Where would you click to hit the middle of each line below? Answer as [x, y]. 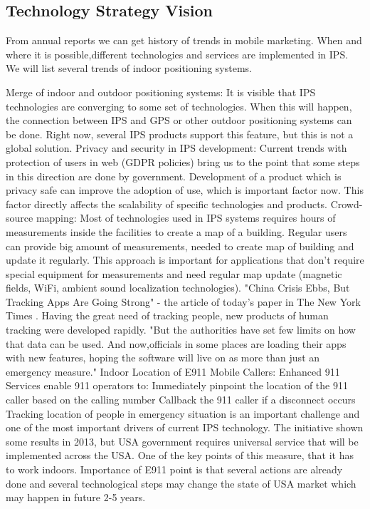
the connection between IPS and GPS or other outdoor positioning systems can [179, 120]
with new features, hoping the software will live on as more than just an [163, 358]
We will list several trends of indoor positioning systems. [129, 68]
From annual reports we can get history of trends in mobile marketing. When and [184, 40]
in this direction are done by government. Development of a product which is [174, 176]
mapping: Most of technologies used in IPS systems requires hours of [186, 218]
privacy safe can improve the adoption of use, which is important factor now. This [185, 190]
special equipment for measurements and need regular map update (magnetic [174, 273]
